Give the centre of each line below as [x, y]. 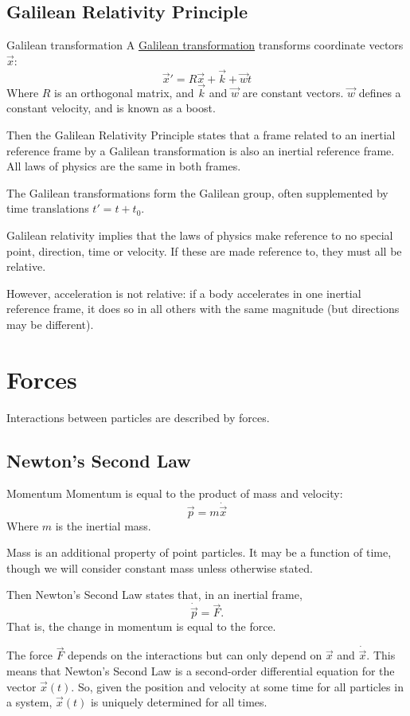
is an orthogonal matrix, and [124, 92]
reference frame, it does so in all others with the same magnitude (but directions [203, 309]
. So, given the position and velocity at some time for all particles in [237, 686]
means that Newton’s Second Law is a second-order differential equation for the [201, 670]
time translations [48, 208]
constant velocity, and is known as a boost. [111, 108]
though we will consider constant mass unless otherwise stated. [160, 567]
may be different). [50, 324]
